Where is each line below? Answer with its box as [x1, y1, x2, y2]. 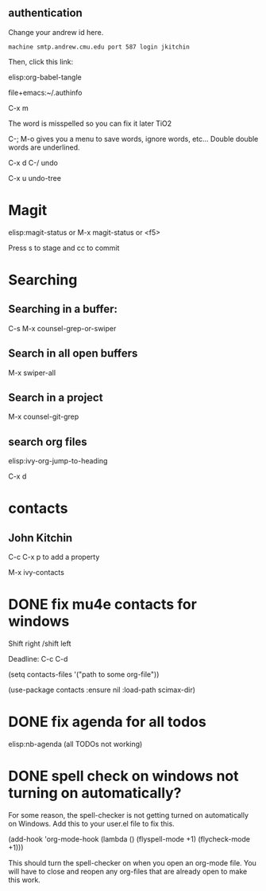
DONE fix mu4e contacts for [8, 596, 197, 614]
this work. [8, 875, 41, 885]
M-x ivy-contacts [8, 568, 65, 577]
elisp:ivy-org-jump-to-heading [8, 456, 108, 466]
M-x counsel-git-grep [8, 412, 79, 421]
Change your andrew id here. [8, 27, 104, 37]
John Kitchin [8, 531, 73, 545]
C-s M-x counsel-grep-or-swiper [8, 323, 117, 333]
